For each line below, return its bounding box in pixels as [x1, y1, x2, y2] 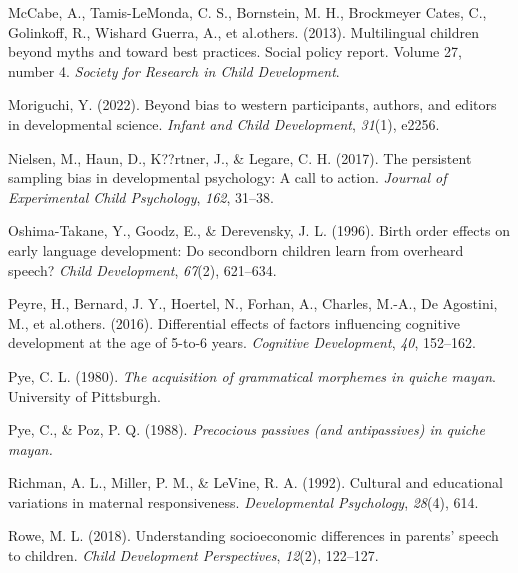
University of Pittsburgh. [8, 385, 161, 406]
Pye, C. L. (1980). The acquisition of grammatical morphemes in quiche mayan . [8, 365, 496, 386]
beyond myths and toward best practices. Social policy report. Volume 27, [8, 41, 462, 62]
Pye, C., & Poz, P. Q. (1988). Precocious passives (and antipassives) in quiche [8, 419, 485, 440]
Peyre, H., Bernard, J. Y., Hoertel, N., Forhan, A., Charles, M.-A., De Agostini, [8, 293, 498, 314]
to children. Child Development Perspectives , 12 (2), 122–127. [8, 545, 379, 566]
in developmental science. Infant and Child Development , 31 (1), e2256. [8, 113, 440, 134]
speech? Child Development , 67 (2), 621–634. [8, 259, 277, 280]
